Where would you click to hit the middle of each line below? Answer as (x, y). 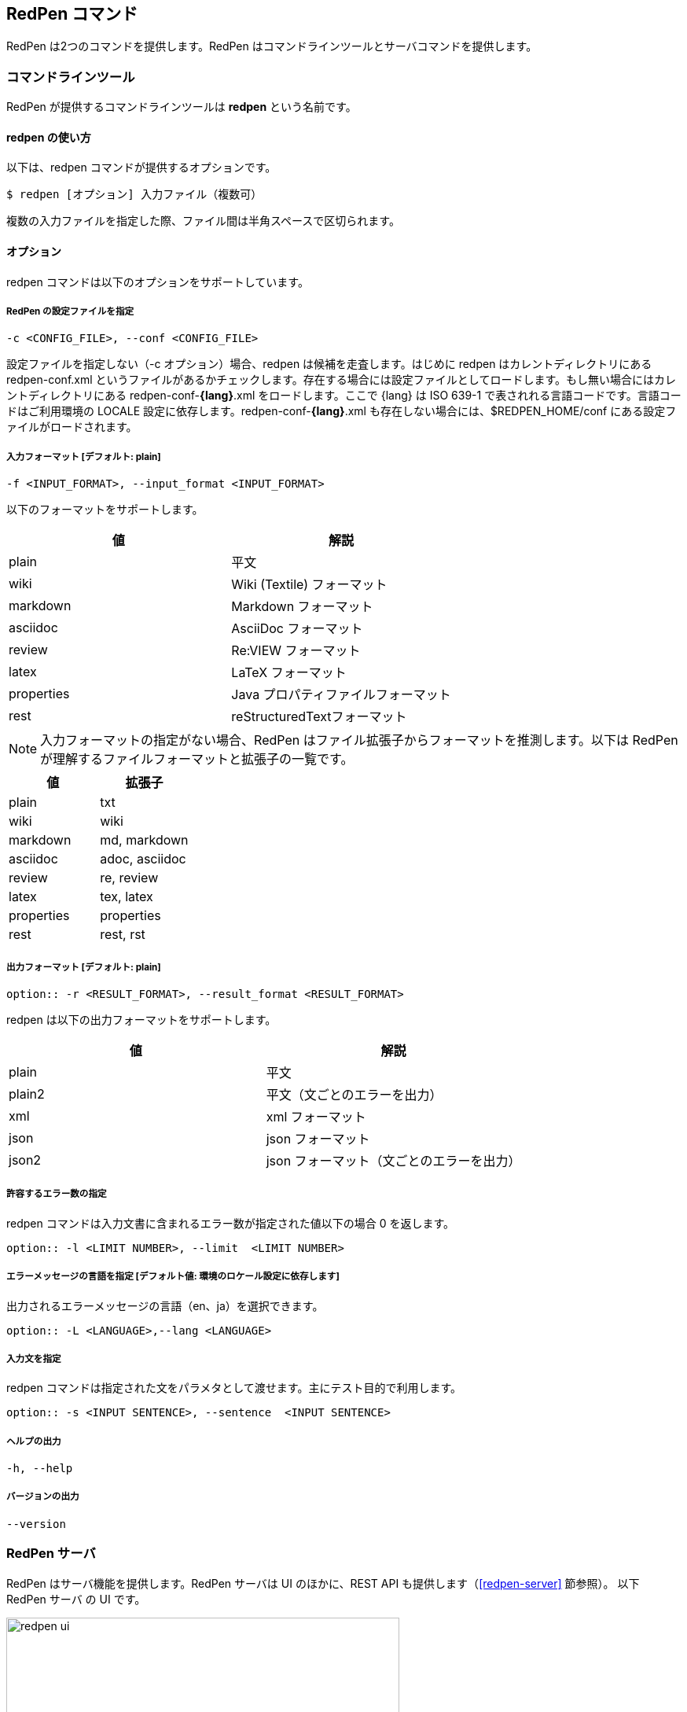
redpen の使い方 (49, 137)
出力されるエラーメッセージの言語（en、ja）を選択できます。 (165, 1305)
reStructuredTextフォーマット (319, 717)
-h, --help (40, 1469)
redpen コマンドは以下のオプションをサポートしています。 (158, 282)
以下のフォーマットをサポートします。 (105, 510)
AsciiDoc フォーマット (297, 629)
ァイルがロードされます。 (72, 427)
